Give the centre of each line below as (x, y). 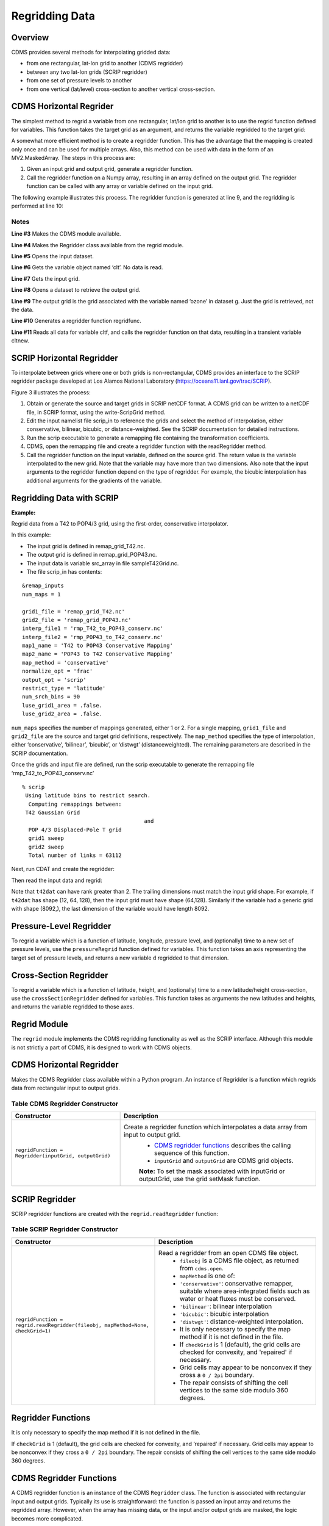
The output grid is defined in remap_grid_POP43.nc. (92, 555)
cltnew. (20, 341)
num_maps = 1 (41, 594)
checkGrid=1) (33, 1331)
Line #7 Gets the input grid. (46, 278)
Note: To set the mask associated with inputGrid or (212, 1171)
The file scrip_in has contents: (64, 571)
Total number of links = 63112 (75, 855)
